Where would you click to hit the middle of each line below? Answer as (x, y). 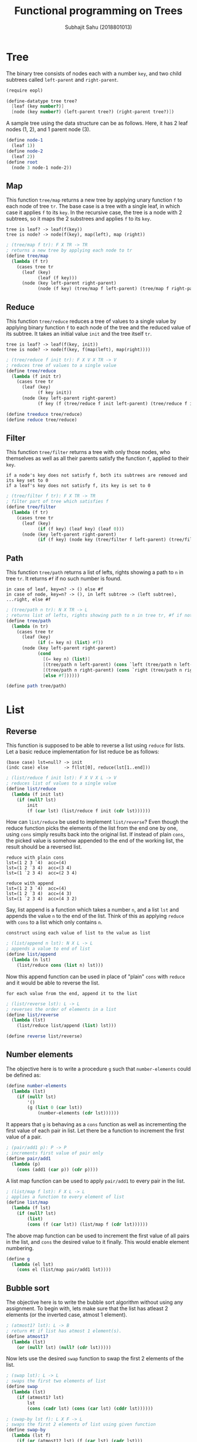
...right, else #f (28, 600)
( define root (22, 162)
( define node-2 (25, 151)
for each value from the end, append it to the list (72, 993)
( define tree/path (28, 621)
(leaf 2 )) (23, 156)
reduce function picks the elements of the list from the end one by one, (92, 828)
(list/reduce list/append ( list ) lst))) (67, 1026)
